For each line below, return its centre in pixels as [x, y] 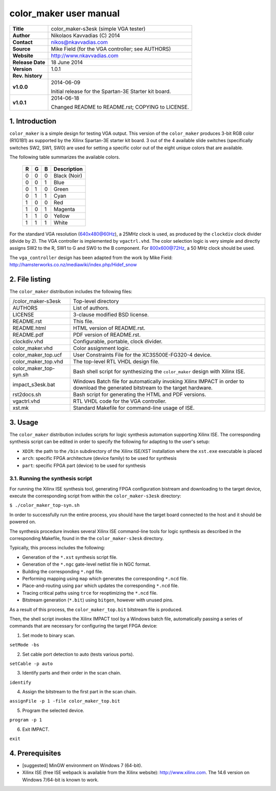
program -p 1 [26, 720]
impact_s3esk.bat [34, 385]
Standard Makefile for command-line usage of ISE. [134, 408]
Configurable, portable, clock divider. [118, 341]
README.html [29, 328]
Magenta [64, 209]
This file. [84, 321]
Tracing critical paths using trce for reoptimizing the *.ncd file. [90, 593]
